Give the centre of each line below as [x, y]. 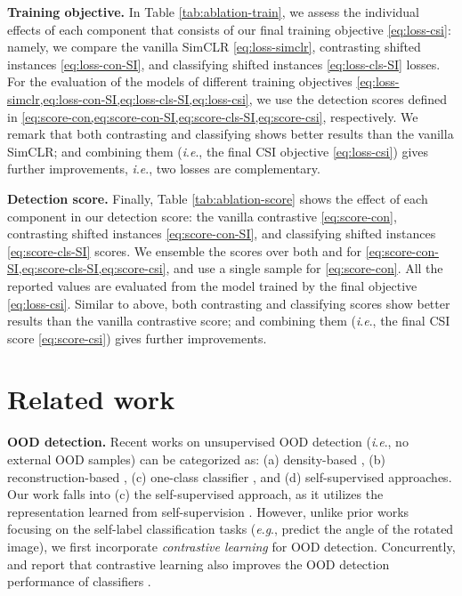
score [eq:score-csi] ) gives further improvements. [137, 338]
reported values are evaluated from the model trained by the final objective [212, 285]
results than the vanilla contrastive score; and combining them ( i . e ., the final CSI [229, 321]
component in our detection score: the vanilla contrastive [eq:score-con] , [202, 216]
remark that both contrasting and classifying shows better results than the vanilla [231, 134]
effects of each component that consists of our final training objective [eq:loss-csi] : [229, 29]
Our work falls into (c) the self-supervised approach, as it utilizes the [195, 494]
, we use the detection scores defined [348, 98]
